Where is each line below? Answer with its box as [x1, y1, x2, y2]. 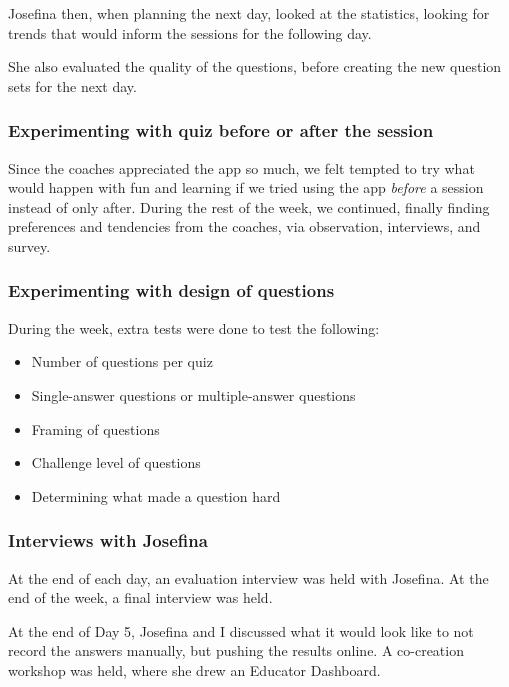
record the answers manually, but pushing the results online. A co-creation [8, 640, 464, 661]
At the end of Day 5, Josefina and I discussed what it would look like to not [8, 620, 474, 641]
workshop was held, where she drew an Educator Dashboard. [8, 659, 381, 680]
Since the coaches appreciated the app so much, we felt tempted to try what [8, 157, 475, 178]
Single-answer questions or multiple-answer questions [31, 384, 356, 405]
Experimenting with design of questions [8, 278, 335, 303]
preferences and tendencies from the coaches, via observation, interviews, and [8, 216, 481, 237]
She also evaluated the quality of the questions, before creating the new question [8, 56, 502, 77]
